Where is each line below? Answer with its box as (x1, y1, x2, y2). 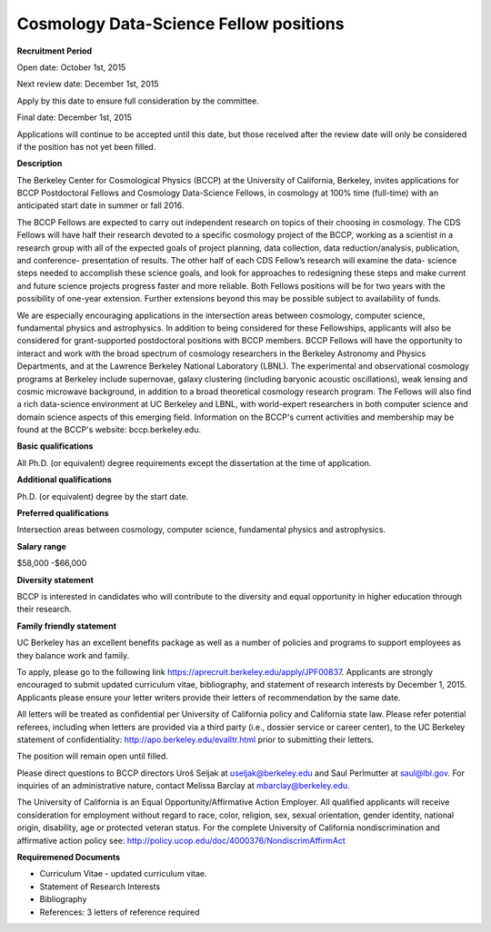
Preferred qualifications (16, 508, 109, 519)
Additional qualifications (16, 474, 113, 485)
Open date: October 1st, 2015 (16, 62, 126, 73)
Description (16, 158, 63, 169)
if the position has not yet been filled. (16, 141, 156, 152)
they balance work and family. (16, 649, 130, 660)
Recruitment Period (16, 45, 93, 56)
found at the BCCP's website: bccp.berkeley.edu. (16, 424, 202, 435)
